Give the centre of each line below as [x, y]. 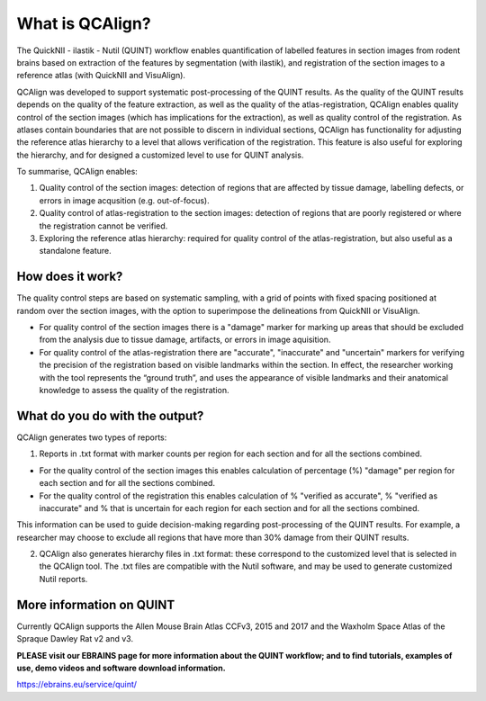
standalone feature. [75, 251]
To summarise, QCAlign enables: [77, 172]
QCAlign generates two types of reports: [92, 437]
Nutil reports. [63, 579]
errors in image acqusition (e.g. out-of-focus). [125, 200]
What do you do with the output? [110, 415]
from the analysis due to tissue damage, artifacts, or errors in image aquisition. [185, 340]
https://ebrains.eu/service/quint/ [77, 685]
